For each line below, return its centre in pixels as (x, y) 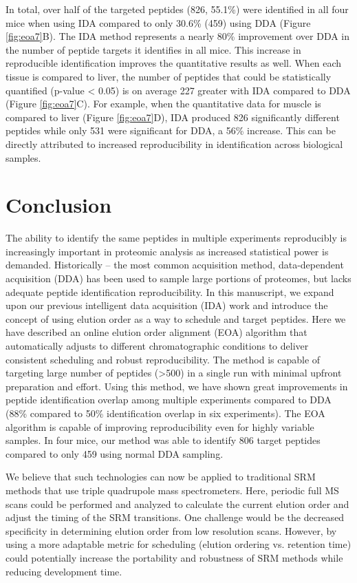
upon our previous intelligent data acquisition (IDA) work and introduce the (167, 305)
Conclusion (59, 205)
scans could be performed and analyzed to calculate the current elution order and (177, 503)
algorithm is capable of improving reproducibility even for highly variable (160, 426)
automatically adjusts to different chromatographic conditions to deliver (157, 346)
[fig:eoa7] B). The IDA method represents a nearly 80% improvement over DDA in (178, 36)
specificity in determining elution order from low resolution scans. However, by (171, 530)
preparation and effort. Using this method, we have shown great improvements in (177, 386)
